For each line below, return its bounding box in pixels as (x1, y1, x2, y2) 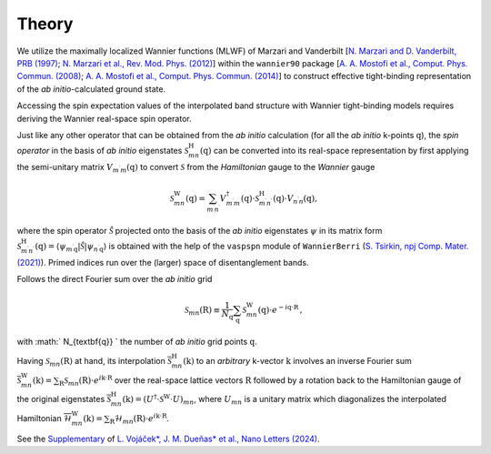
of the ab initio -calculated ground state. (16, 83, 166, 95)
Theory (16, 14, 74, 34)
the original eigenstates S (16, 394, 111, 405)
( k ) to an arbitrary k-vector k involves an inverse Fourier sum (183, 355, 413, 366)
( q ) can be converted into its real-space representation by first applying (200, 146, 469, 156)
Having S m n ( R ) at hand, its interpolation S (16, 355, 172, 368)
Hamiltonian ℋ (16, 412, 72, 423)
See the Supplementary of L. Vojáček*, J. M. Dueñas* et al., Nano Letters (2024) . (16, 433, 320, 444)
